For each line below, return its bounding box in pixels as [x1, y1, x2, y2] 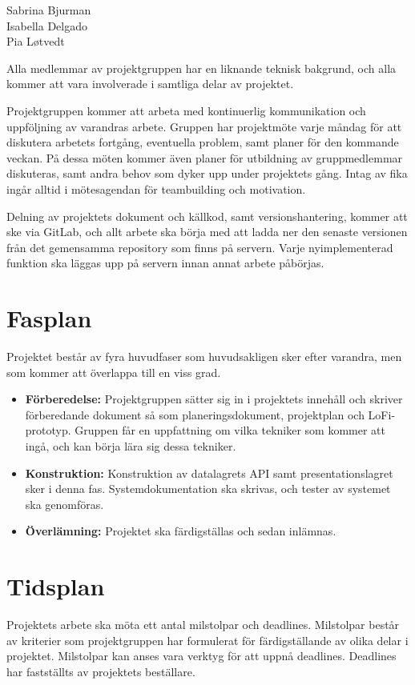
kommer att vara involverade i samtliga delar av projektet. [6, 75, 294, 92]
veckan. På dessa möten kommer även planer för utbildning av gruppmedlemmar [6, 149, 403, 166]
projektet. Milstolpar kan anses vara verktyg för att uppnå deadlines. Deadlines [6, 647, 397, 664]
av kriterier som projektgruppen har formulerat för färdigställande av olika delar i [6, 631, 409, 648]
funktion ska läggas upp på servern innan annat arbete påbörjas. [6, 254, 324, 271]
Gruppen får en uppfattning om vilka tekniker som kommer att [75, 422, 385, 439]
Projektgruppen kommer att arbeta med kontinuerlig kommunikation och [6, 102, 366, 118]
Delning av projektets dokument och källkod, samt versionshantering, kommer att [6, 207, 408, 224]
